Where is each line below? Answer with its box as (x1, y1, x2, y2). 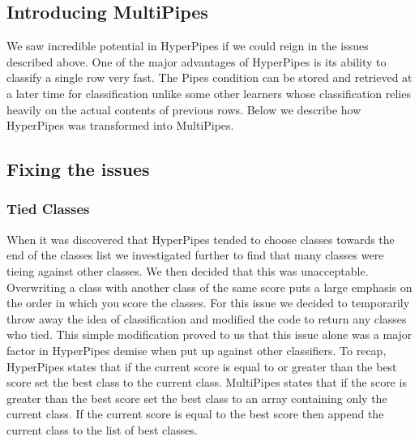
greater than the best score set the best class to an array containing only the (6, 389, 387, 406)
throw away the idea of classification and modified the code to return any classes (6, 310, 407, 327)
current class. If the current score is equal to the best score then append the (6, 405, 384, 422)
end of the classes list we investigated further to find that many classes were (6, 246, 384, 263)
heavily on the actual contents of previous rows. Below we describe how (6, 101, 361, 118)
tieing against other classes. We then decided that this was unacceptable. (6, 262, 369, 279)
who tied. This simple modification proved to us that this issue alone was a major (6, 326, 413, 343)
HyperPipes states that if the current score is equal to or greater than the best (6, 358, 397, 375)
